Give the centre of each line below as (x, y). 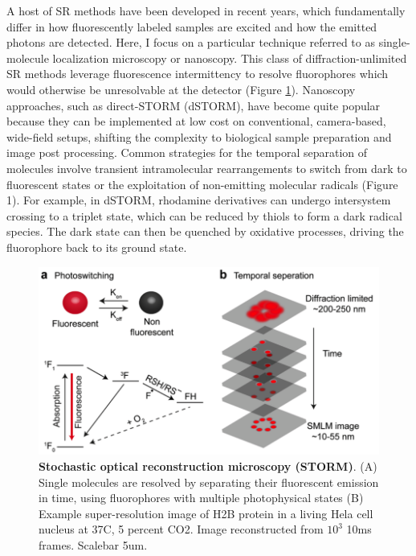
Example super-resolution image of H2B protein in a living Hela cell (206, 513)
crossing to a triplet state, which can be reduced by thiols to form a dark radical (204, 215)
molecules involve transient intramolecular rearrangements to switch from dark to (207, 168)
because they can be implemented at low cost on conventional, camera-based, (196, 121)
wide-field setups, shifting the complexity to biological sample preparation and (199, 136)
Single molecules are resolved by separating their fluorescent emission (209, 482)
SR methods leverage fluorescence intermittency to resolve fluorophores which (198, 74)
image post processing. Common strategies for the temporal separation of (187, 152)
